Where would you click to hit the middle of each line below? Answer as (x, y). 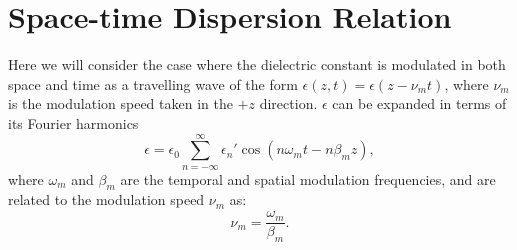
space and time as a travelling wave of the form (153, 83)
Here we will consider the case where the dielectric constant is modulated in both (257, 64)
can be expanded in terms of (419, 103)
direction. (288, 103)
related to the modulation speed (106, 199)
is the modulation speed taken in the (120, 103)
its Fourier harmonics (73, 122)
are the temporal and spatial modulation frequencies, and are (308, 178)
